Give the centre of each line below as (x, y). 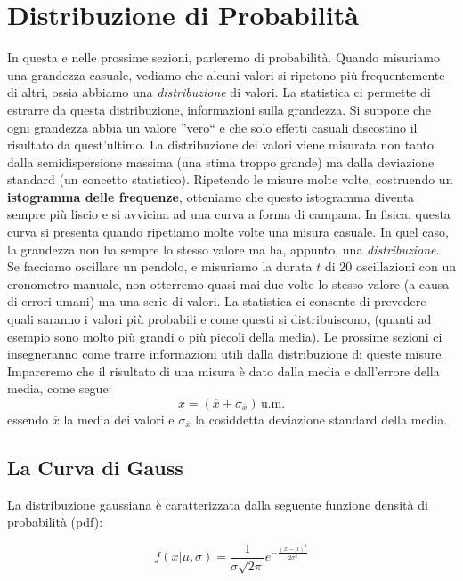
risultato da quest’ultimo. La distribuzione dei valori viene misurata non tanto (221, 145)
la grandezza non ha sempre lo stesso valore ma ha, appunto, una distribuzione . (223, 249)
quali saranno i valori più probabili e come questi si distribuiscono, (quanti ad (219, 319)
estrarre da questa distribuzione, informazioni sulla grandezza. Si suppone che (219, 109)
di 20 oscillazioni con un (390, 266)
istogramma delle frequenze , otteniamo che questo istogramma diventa (211, 196)
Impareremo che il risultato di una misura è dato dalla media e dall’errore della (223, 371)
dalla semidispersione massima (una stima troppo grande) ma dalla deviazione (221, 161)
